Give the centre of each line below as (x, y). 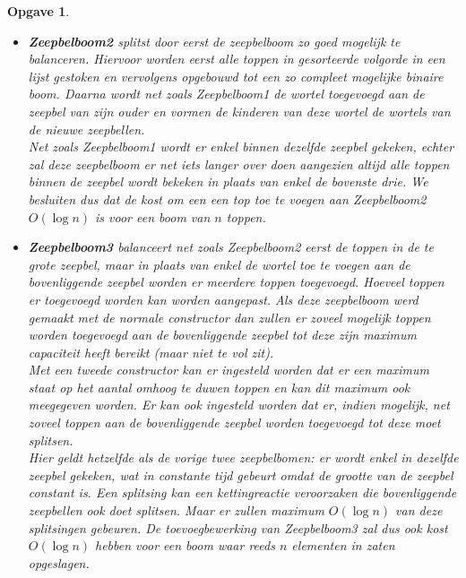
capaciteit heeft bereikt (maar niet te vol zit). (151, 352)
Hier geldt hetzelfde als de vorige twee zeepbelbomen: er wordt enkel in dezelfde (243, 457)
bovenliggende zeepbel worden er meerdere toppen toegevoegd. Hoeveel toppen (236, 282)
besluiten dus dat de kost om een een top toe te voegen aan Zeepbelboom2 (227, 198)
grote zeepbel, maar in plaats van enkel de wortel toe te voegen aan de (219, 264)
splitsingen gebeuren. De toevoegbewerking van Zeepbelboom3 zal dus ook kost (238, 527)
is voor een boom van (153, 216)
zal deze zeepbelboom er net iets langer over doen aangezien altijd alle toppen (239, 164)
